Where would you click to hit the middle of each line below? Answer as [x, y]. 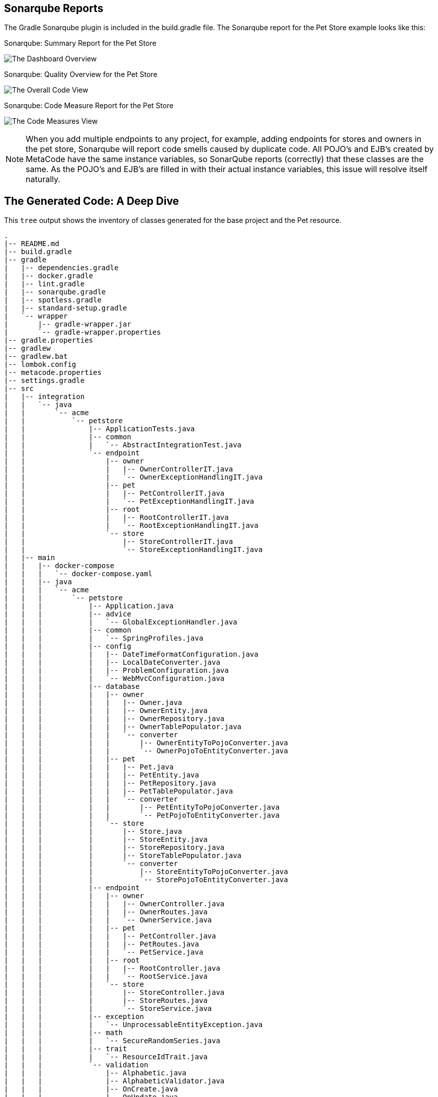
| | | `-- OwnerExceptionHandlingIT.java [134, 477]
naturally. [43, 179]
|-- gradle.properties [49, 340]
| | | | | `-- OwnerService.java [108, 920]
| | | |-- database [72, 687]
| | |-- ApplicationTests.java [100, 429]
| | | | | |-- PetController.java [110, 936]
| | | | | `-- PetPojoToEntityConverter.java [142, 815]
